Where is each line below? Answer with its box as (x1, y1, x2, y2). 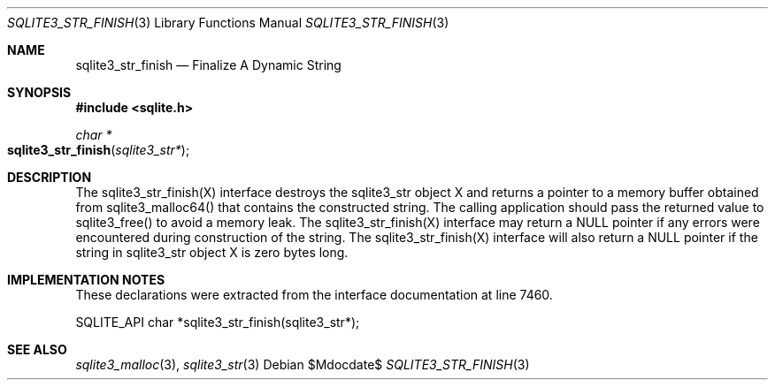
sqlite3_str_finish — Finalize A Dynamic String (75, 57, 341, 72)
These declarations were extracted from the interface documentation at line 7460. (75, 287, 553, 302)
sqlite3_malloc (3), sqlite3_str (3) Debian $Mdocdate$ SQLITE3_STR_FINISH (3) (75, 357, 530, 372)
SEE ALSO (7, 342, 67, 357)
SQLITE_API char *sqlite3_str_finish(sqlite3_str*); (75, 315, 360, 330)
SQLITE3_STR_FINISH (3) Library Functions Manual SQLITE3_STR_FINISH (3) (7, 15, 449, 30)
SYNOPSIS (7, 85, 72, 100)
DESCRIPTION (7, 170, 92, 185)
